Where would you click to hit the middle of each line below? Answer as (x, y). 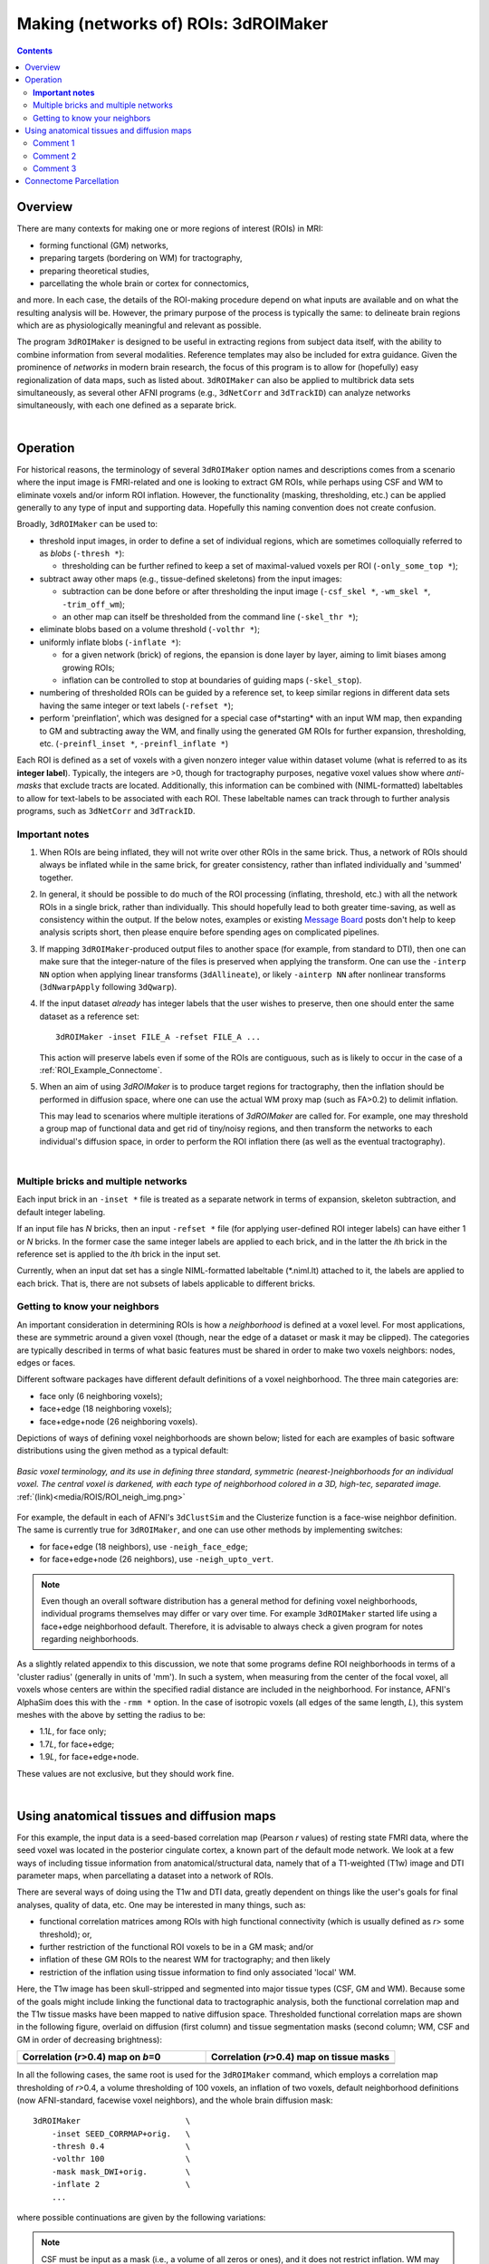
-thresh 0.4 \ (121, 2147)
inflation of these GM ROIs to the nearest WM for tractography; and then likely (185, 1960)
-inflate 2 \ (121, 2184)
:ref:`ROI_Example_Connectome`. (101, 1070)
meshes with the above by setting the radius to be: (111, 1715)
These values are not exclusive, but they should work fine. (125, 1773)
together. (57, 878)
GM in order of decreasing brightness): (90, 2039)
